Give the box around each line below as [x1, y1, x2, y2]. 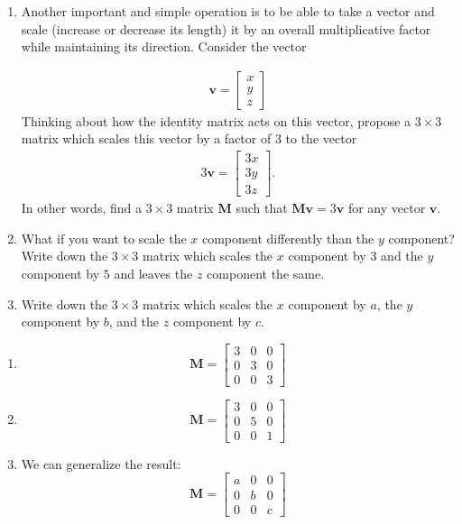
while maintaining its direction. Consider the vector [21, 37, 307, 56]
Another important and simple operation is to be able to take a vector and [21, 2, 435, 20]
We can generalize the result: [21, 454, 181, 473]
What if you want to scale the [21, 228, 187, 247]
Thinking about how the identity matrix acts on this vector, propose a [21, 111, 411, 130]
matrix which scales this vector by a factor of [21, 129, 272, 148]
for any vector [347, 198, 426, 217]
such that [236, 198, 288, 217]
